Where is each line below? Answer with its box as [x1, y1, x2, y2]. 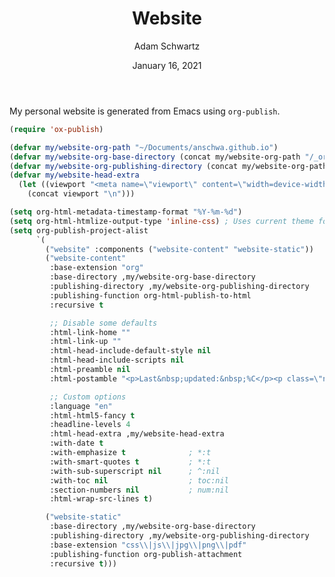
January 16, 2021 [132, 59, 202, 71]
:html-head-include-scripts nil [49, 355, 185, 366]
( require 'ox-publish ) [9, 124, 104, 134]
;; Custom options [49, 392, 127, 402]
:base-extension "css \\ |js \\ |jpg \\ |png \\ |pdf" [49, 540, 247, 550]
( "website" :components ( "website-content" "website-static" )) [45, 244, 314, 254]
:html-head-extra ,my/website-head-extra [49, 429, 225, 439]
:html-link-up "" [49, 337, 122, 347]
